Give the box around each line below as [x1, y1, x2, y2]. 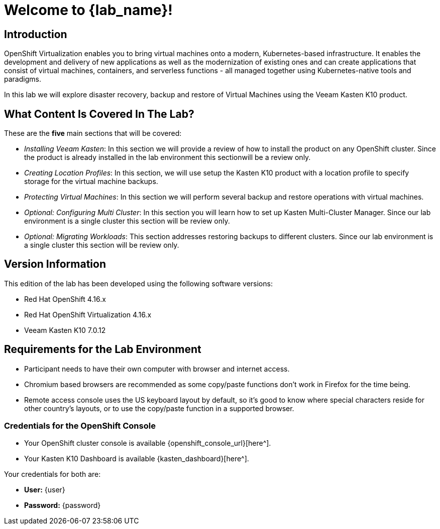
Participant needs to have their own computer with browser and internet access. [24, 364, 290, 373]
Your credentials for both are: [4, 470, 101, 479]
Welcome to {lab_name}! [4, 2, 173, 19]
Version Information [4, 258, 106, 271]
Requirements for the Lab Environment [4, 343, 201, 356]
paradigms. [4, 75, 41, 84]
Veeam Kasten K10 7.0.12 [24, 325, 106, 334]
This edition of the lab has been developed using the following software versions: [4, 279, 273, 288]
